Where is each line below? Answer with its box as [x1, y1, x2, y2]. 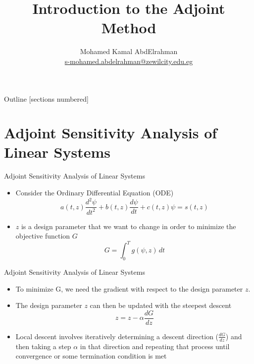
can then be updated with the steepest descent [90, 300, 232, 310]
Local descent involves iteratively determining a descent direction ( [15, 331, 219, 341]
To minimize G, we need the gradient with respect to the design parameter [15, 283, 243, 294]
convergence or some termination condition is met [15, 351, 167, 361]
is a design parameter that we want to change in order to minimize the [21, 221, 236, 231]
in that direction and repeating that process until [80, 341, 230, 351]
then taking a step [15, 341, 71, 351]
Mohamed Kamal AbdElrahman [80, 46, 178, 57]
